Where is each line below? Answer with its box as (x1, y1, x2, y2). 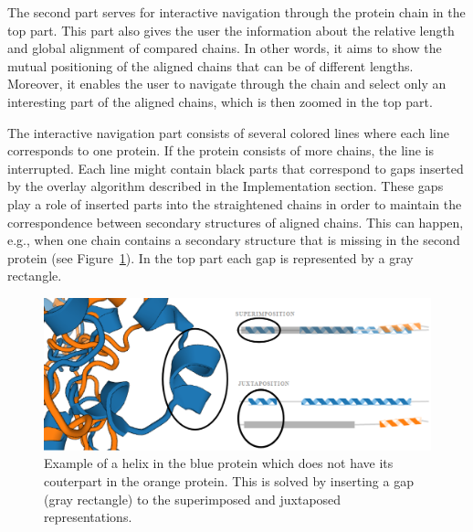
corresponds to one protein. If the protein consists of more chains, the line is (7, 141, 434, 160)
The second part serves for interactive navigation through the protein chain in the (7, 3, 466, 21)
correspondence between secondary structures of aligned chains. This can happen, (7, 212, 464, 231)
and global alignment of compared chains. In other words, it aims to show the (7, 38, 442, 58)
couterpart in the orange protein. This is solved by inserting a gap (44, 471, 414, 490)
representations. (44, 507, 132, 527)
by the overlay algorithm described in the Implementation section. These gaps (7, 176, 444, 196)
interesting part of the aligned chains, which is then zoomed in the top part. (7, 91, 433, 111)
